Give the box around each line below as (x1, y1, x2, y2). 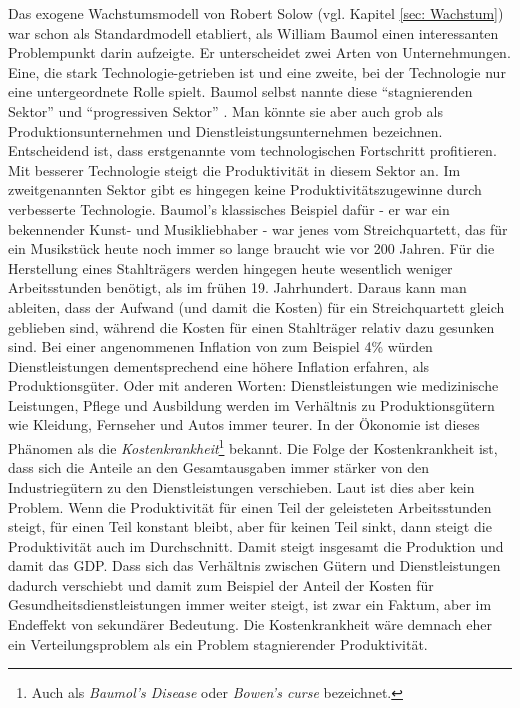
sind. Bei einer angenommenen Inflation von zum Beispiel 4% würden (8, 336, 433, 357)
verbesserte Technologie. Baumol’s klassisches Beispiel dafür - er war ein (8, 198, 450, 219)
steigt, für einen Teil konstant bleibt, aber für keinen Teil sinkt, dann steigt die (8, 516, 492, 537)
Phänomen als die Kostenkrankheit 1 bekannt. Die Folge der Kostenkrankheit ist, (8, 435, 498, 458)
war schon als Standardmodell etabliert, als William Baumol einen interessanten (8, 22, 499, 43)
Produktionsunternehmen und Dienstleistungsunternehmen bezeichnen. (8, 120, 443, 141)
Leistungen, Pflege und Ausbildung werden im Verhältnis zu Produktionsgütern (8, 394, 495, 415)
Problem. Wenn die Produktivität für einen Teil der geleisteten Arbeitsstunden (8, 496, 492, 517)
